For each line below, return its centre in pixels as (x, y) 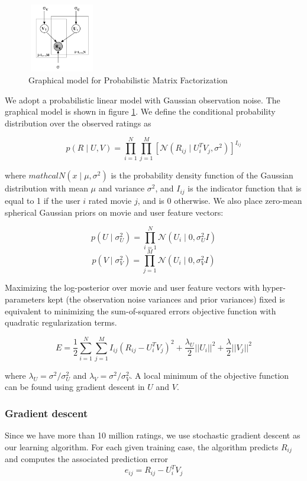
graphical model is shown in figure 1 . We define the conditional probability (140, 111)
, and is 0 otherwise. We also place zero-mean (220, 200)
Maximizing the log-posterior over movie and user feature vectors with (132, 287)
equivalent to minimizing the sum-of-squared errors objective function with (140, 311)
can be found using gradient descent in (75, 387)
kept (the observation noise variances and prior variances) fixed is (166, 299)
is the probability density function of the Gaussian (202, 175)
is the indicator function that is (245, 188)
